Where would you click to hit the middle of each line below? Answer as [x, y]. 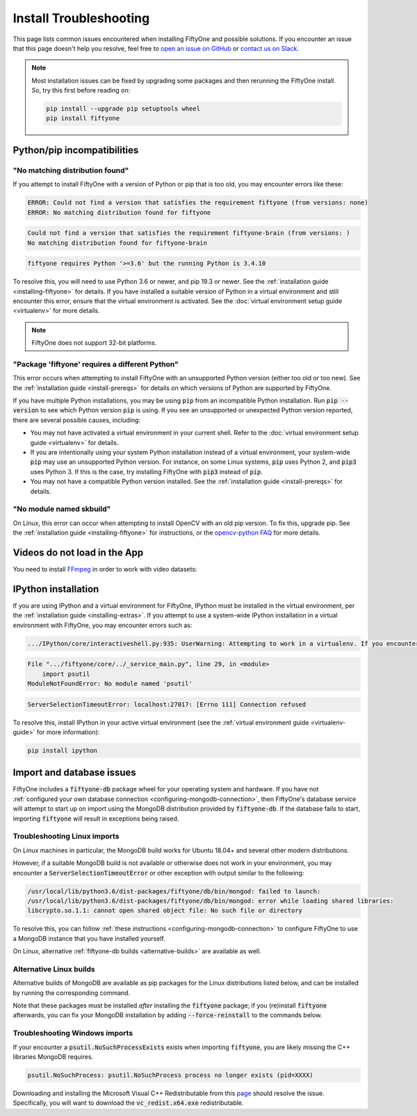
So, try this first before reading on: [81, 90]
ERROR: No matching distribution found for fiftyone [119, 212]
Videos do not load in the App [78, 552]
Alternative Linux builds [54, 969]
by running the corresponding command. [72, 993]
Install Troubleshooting [81, 18]
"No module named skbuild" [62, 509]
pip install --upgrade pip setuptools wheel [123, 109]
